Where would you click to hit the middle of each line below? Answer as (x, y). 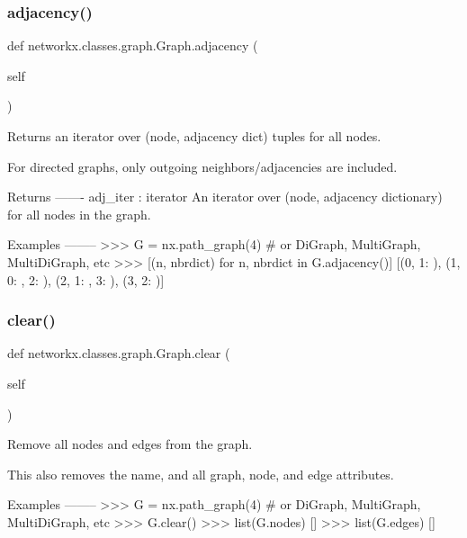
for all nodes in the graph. (79, 214)
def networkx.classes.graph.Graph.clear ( (119, 353)
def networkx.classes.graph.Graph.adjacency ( (133, 45)
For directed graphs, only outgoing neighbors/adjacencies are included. (202, 166)
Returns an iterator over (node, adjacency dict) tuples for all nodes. (194, 136)
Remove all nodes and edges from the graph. (130, 444)
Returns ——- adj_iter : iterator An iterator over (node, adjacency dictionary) (225, 197)
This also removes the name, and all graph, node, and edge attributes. (201, 474)
